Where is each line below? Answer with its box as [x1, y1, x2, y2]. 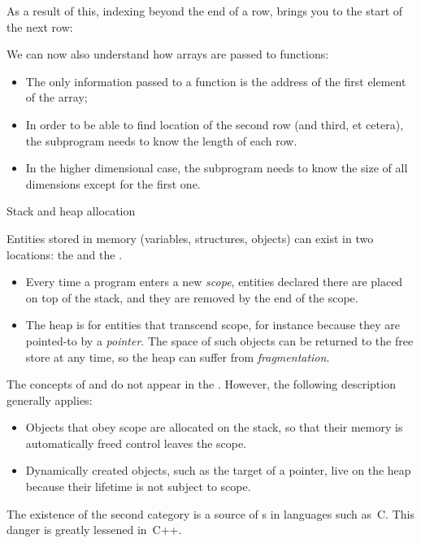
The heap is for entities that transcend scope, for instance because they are [25, 316, 401, 333]
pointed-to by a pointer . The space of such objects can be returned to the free [25, 332, 414, 349]
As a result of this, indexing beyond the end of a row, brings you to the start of [7, 2, 403, 19]
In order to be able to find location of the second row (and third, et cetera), [25, 115, 404, 132]
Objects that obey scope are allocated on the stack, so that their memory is [25, 419, 403, 436]
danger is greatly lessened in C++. [7, 521, 182, 538]
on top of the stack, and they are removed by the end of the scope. [25, 289, 358, 306]
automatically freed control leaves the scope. [25, 434, 247, 451]
